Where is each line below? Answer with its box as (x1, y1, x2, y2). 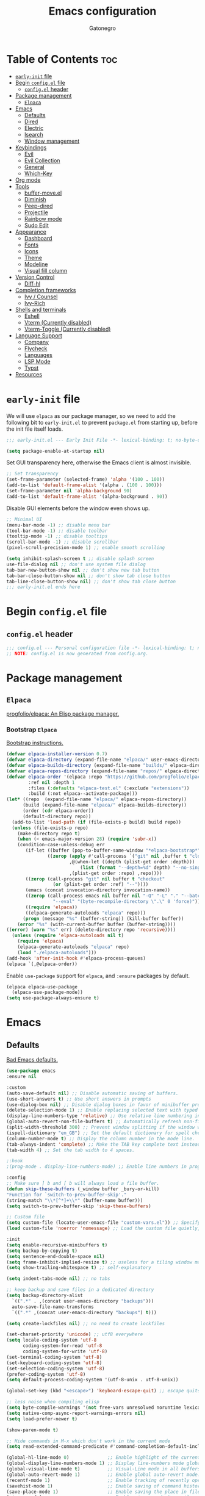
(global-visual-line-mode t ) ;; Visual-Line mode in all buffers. (6, 1466, 203, 1472)
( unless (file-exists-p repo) (12, 825, 88, 831)
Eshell (24, 312, 40, 320)
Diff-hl (24, 279, 41, 287)
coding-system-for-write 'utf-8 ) (22, 1348, 108, 1355)
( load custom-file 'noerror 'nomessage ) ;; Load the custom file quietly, (6, 1225, 201, 1232)
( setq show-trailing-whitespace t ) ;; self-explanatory (6, 1265, 151, 1271)
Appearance (15, 228, 47, 236)
